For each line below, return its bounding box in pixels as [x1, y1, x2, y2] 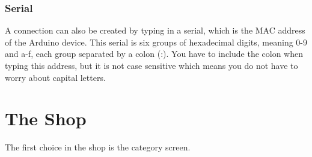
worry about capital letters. [5, 71, 106, 83]
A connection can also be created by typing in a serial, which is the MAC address [5, 24, 305, 37]
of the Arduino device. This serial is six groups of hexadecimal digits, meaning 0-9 [5, 35, 308, 48]
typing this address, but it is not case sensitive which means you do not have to [5, 59, 298, 71]
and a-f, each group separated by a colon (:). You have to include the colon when [5, 47, 303, 60]
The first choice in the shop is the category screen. [5, 141, 191, 153]
